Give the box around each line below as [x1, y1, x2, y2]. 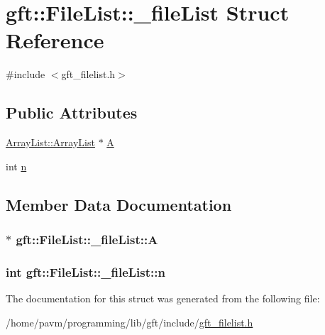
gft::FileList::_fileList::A [16, 231, 158, 248]
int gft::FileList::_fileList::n [6, 263, 165, 280]
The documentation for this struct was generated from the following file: [6, 291, 320, 306]
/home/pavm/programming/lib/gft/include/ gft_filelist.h [6, 314, 253, 329]
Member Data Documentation [6, 193, 232, 215]
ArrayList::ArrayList [6, 135, 95, 150]
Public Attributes [6, 101, 138, 123]
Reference [6, 26, 104, 55]
